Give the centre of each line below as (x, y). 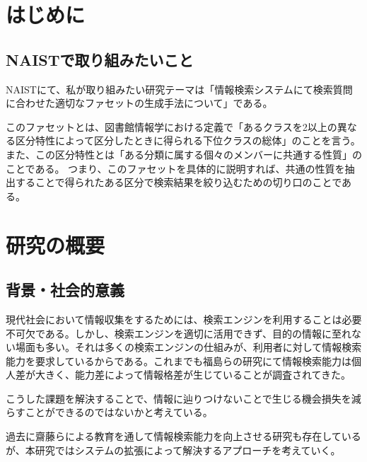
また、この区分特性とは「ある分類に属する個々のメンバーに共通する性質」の (184, 154)
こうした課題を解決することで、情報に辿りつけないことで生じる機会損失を (179, 398)
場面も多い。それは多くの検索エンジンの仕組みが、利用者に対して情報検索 (188, 347)
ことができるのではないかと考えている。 (119, 412)
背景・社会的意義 (65, 290)
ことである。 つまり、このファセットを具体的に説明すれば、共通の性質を (175, 168)
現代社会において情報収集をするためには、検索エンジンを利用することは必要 (184, 319)
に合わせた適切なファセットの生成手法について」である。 (139, 103)
